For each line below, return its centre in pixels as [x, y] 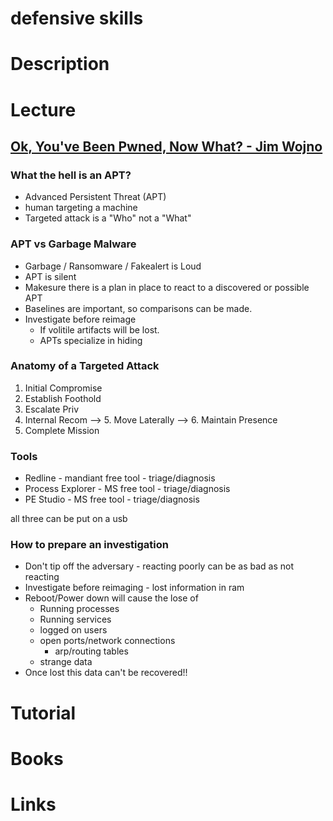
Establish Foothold [63, 398]
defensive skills [77, 18]
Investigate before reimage [80, 319]
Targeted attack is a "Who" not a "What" [108, 218]
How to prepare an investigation [89, 545]
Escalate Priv [51, 409]
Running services [75, 619]
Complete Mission [62, 430]
